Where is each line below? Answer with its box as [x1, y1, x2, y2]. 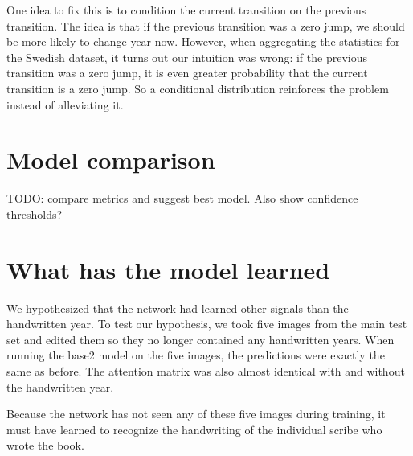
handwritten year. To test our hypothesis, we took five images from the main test [6, 315, 407, 332]
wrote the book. [6, 437, 84, 454]
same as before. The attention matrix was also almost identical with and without [6, 362, 405, 379]
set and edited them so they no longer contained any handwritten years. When [6, 331, 395, 347]
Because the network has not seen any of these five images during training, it [6, 405, 386, 422]
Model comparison [6, 143, 215, 176]
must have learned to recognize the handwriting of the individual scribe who [6, 421, 382, 438]
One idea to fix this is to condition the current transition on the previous [6, 2, 366, 18]
